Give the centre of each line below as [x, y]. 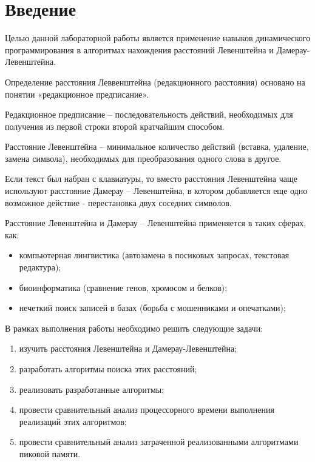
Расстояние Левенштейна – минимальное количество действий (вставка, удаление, [157, 146]
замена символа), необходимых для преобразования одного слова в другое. [143, 158]
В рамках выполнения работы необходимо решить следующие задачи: [134, 328]
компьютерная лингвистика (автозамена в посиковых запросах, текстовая [154, 255]
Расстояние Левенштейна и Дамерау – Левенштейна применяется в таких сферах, [156, 223]
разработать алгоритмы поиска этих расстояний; [108, 369]
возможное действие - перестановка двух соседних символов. [118, 202]
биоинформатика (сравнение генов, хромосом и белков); [123, 287]
